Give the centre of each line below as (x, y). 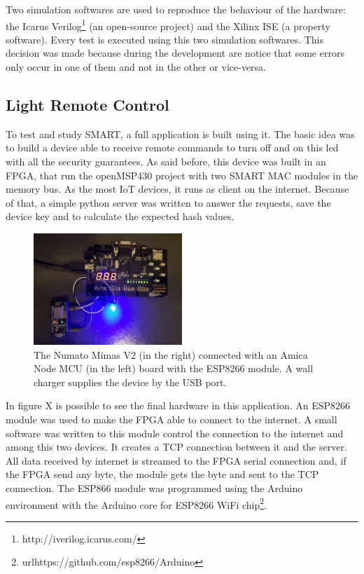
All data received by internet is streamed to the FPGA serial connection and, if (176, 460)
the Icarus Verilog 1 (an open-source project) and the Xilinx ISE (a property (168, 25)
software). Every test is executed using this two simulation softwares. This (165, 39)
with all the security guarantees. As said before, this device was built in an (166, 162)
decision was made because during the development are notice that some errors (175, 53)
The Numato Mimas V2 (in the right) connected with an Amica (171, 354)
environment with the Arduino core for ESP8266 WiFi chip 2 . (136, 503)
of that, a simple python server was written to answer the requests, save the (168, 202)
